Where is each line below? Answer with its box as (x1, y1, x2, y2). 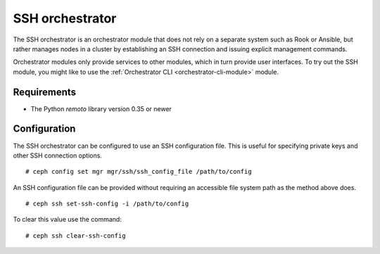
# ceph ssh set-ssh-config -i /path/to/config (25, 200, 189, 208)
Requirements (13, 86, 77, 98)
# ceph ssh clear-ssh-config (25, 231, 126, 239)
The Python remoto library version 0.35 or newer (30, 104, 172, 113)
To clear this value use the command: (13, 215, 122, 224)
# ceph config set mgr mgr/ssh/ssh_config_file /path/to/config (25, 167, 253, 176)
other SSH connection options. (13, 151, 102, 160)
